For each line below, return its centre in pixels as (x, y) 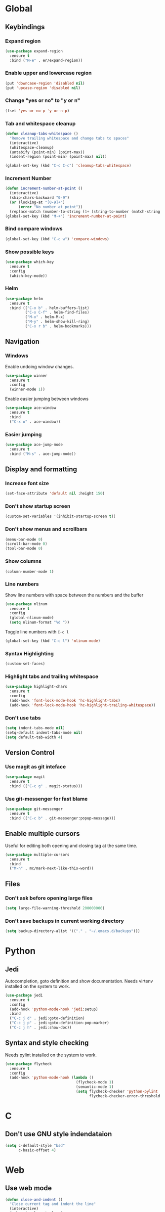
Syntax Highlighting (30, 653)
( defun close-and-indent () (34, 1200)
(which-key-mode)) (29, 276)
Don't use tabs (23, 718)
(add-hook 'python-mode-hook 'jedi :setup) (54, 1009)
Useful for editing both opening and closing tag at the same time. (71, 846)
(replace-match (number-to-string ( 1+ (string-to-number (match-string (85, 211)
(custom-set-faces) (25, 664)
